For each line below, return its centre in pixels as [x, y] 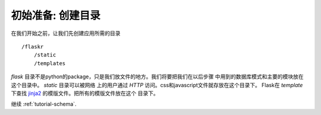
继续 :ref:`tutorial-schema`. [44, 104]
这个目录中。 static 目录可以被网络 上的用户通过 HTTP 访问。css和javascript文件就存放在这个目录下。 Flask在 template [157, 85]
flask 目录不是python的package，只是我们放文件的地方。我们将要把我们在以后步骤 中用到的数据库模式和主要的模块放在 [157, 76]
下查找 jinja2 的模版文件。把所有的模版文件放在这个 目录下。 [85, 93]
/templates [50, 63]
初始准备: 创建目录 [56, 15]
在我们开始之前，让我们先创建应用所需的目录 [66, 33]
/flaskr [33, 47]
